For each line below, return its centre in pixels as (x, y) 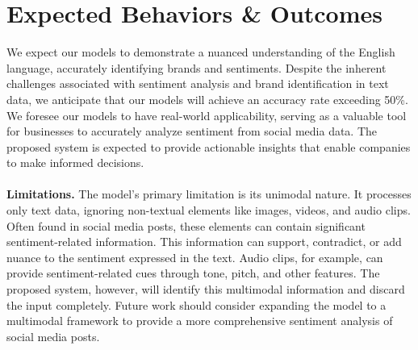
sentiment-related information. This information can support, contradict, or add (204, 242)
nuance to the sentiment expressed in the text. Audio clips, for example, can (195, 257)
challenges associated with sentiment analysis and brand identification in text (198, 83)
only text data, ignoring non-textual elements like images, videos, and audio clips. (209, 210)
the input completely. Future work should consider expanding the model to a (196, 304)
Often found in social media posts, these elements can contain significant (186, 225)
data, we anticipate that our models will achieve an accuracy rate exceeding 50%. (207, 99)
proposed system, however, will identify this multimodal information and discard (206, 289)
